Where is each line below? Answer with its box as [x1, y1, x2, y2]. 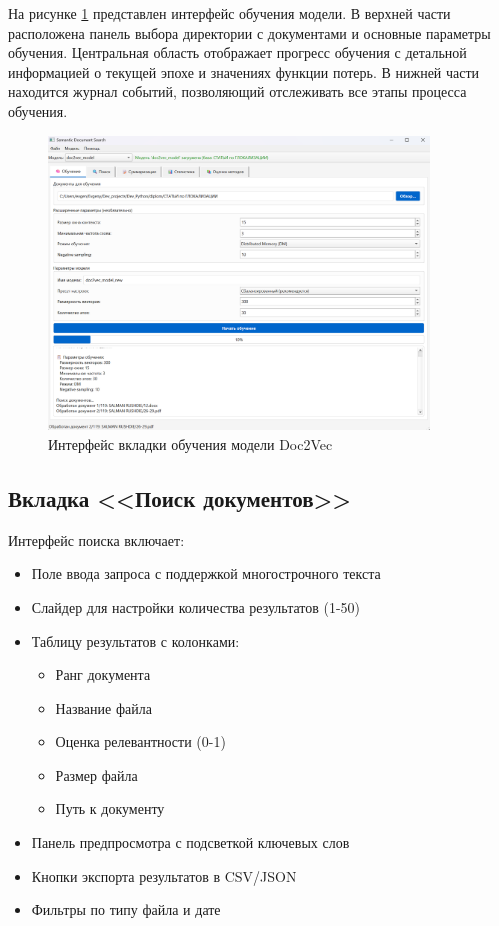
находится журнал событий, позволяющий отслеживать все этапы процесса [8, 81, 467, 102]
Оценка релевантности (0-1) [55, 731, 226, 752]
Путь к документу [55, 798, 165, 819]
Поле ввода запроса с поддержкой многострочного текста [31, 563, 381, 584]
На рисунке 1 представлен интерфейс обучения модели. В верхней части [8, 3, 451, 23]
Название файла [55, 697, 152, 718]
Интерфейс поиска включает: [8, 529, 185, 550]
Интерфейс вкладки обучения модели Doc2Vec [48, 433, 333, 454]
